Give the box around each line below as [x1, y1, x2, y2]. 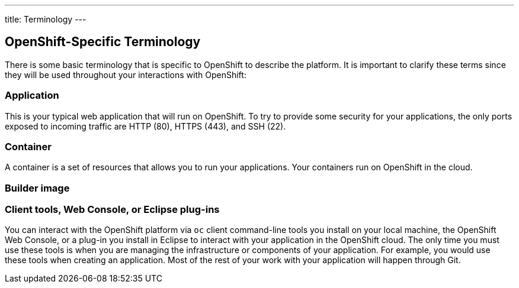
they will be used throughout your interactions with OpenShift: [5, 69, 246, 80]
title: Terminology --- [5, 14, 86, 24]
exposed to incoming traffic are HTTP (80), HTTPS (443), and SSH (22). [5, 121, 286, 131]
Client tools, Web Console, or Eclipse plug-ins [5, 203, 220, 216]
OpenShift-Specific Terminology [5, 34, 201, 50]
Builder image [5, 182, 70, 194]
